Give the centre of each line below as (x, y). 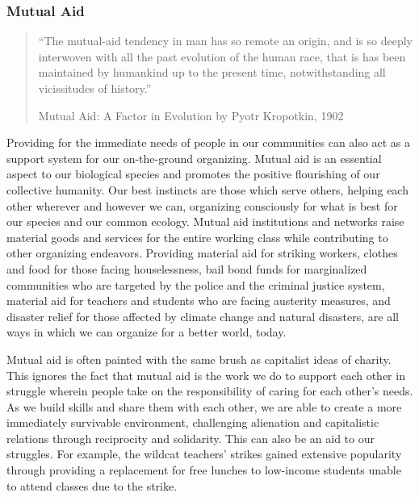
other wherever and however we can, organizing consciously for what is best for (202, 205)
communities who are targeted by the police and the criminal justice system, (196, 284)
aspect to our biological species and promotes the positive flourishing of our (193, 174)
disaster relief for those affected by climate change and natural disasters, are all (203, 316)
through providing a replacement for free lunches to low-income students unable (204, 470)
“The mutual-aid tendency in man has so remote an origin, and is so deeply (225, 41)
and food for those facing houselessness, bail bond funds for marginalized (187, 268)
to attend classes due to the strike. (92, 485)
